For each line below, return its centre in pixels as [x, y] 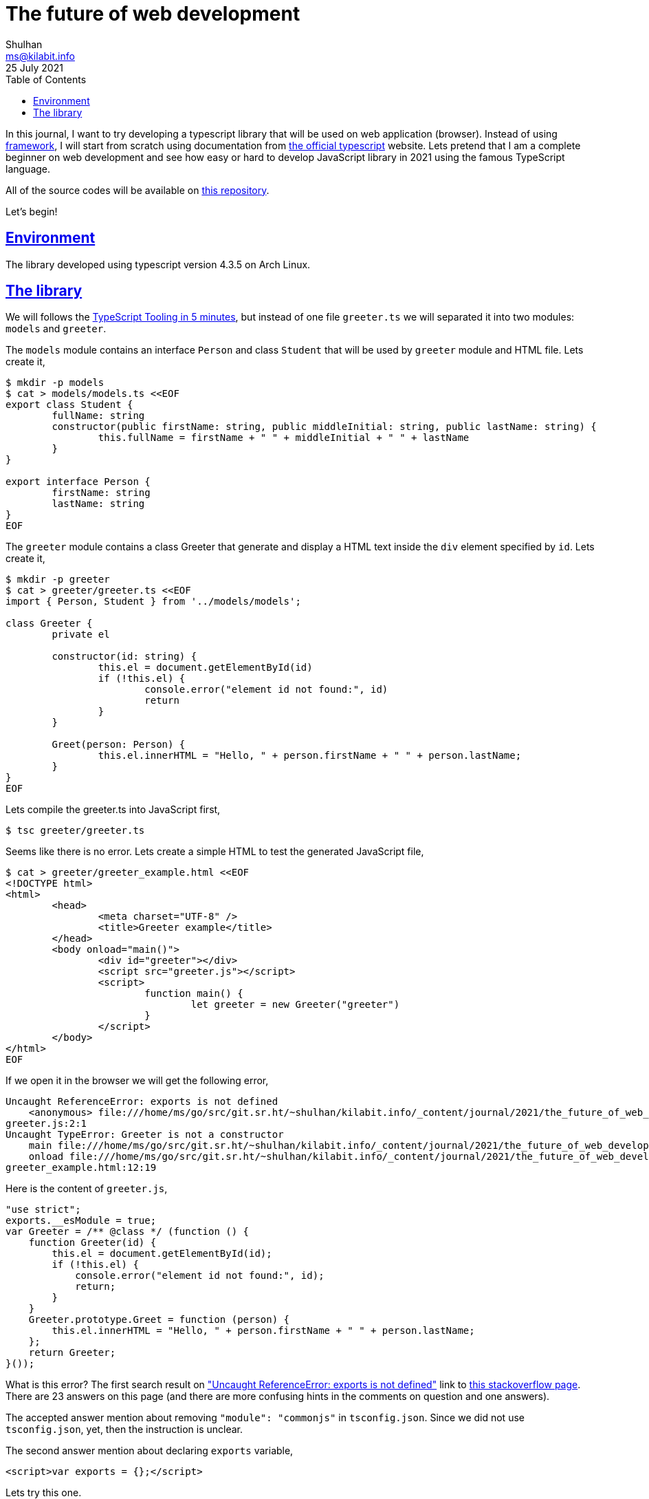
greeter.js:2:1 [46, 1124]
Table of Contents [46, 79]
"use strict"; [43, 1210]
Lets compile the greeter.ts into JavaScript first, [113, 810]
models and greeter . [56, 329]
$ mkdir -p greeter [58, 580]
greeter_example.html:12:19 [81, 1168]
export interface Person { [78, 482]
